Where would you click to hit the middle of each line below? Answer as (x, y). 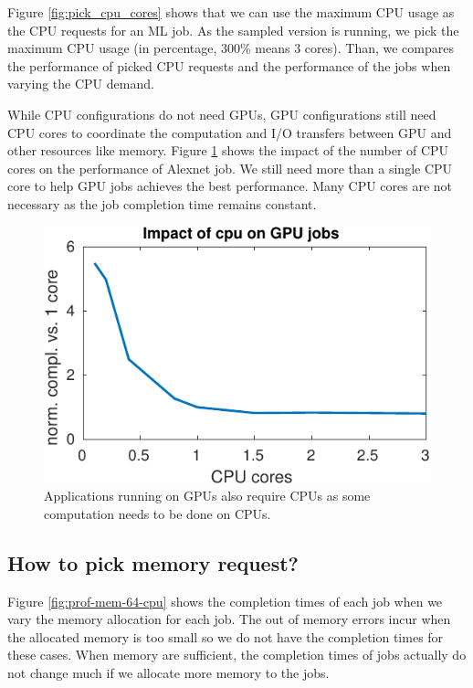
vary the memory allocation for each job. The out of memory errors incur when (229, 619)
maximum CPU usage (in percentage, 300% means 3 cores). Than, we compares (231, 48)
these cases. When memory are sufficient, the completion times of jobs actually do (237, 655)
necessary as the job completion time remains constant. (162, 203)
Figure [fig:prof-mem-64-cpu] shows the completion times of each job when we (225, 601)
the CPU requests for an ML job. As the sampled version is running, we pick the (233, 30)
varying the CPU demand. (81, 84)
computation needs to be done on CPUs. (158, 513)
